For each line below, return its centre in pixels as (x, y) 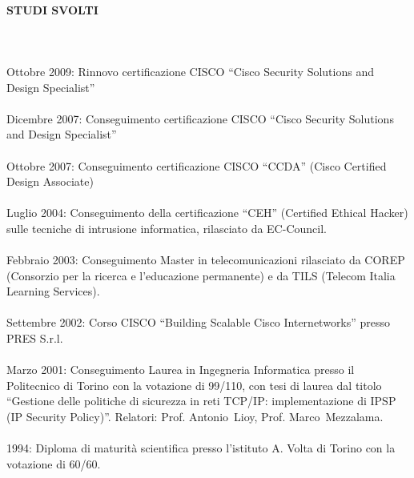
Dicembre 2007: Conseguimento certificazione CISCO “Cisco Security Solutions (200, 118)
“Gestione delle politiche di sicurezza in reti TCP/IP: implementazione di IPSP (201, 401)
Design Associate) (50, 181)
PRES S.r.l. (35, 338)
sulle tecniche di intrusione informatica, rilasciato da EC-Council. (167, 228)
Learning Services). (53, 291)
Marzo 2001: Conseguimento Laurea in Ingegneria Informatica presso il (181, 370)
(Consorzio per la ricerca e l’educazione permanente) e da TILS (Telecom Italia (201, 275)
